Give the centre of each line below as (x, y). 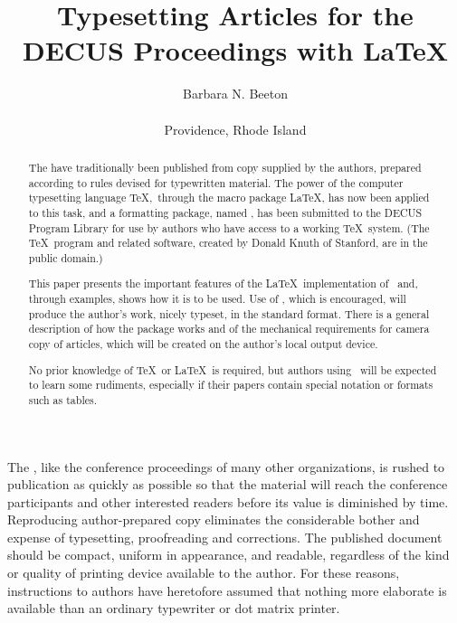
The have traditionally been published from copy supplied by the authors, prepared (225, 167)
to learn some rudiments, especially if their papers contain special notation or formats (231, 385)
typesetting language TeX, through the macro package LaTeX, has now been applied (229, 198)
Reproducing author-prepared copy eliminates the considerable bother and (214, 519)
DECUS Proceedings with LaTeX (235, 50)
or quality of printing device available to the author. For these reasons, (204, 573)
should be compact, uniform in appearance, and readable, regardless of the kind (228, 555)
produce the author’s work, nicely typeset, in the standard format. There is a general (229, 313)
